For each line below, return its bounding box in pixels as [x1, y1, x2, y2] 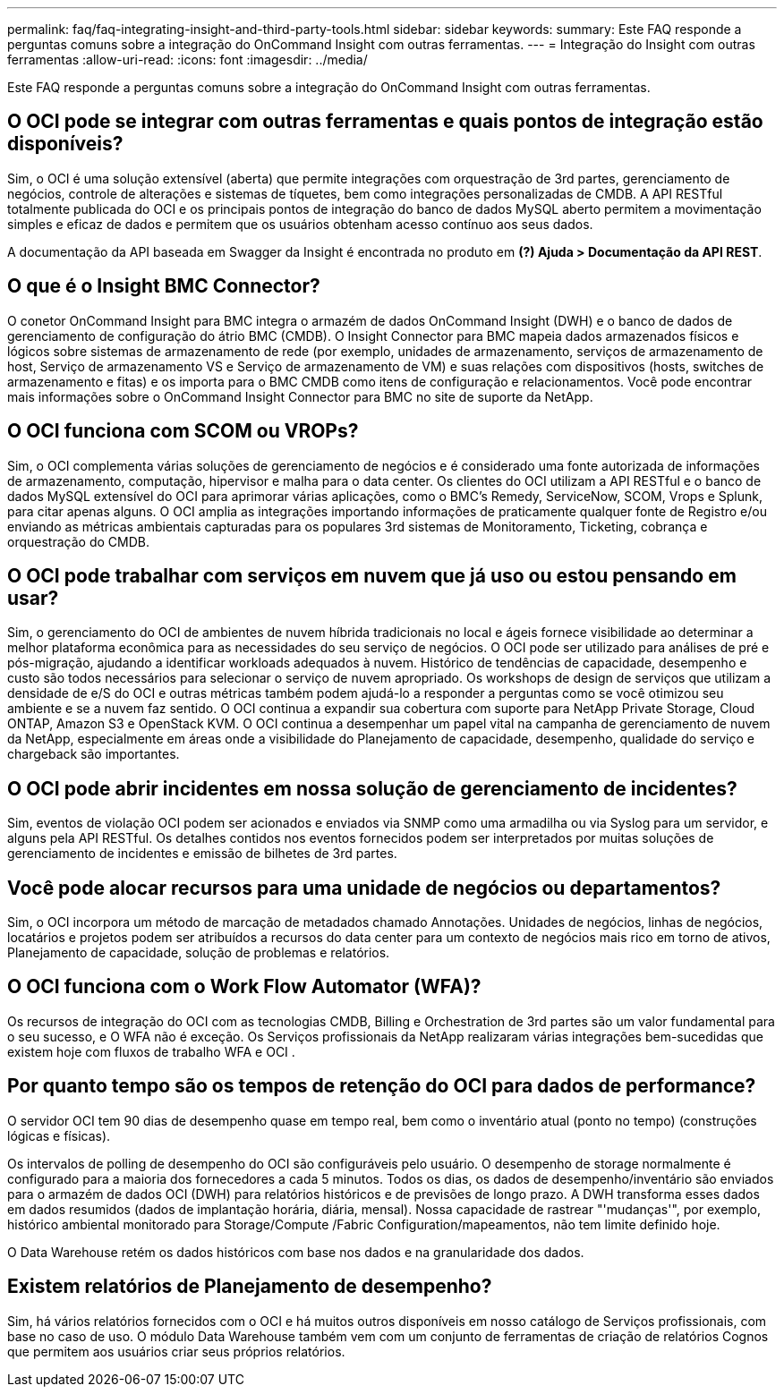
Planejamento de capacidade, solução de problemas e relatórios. [7, 945, 390, 961]
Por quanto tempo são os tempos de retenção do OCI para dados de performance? [7, 1075, 756, 1098]
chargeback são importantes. [7, 746, 180, 762]
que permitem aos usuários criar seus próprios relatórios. [7, 1343, 345, 1359]
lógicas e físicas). [7, 1127, 111, 1143]
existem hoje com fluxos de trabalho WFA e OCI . [7, 1043, 295, 1059]
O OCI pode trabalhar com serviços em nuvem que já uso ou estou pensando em [7, 564, 737, 587]
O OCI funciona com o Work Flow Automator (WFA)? [7, 975, 481, 999]
